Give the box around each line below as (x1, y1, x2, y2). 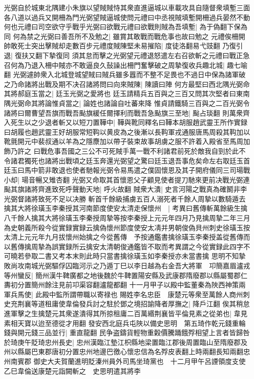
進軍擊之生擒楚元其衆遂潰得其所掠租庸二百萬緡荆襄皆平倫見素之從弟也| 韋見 (4, 308, 248, 318)
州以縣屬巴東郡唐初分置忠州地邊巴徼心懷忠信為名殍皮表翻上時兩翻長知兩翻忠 (4, 346, 250, 357)
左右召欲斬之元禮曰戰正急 (168, 50, 250, 60)
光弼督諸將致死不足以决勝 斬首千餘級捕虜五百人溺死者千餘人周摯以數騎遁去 (4, 193, 246, 203)
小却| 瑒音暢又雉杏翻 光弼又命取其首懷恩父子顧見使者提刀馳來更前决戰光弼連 (4, 174, 250, 184)
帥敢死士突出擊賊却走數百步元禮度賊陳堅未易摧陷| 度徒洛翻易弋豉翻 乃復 (4, 40, 236, 51)
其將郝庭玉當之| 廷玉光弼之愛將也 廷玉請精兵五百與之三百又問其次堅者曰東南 (4, 88, 250, 99)
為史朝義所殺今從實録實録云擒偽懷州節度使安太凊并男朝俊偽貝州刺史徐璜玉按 (4, 222, 250, 232)
